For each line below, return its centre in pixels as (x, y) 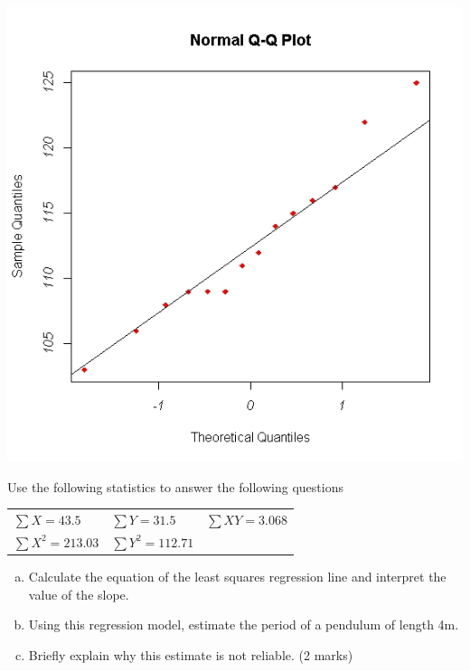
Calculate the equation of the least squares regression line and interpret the (237, 576)
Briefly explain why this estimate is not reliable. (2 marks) (191, 654)
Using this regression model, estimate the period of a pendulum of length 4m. (244, 624)
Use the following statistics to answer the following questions (175, 486)
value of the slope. (79, 594)
